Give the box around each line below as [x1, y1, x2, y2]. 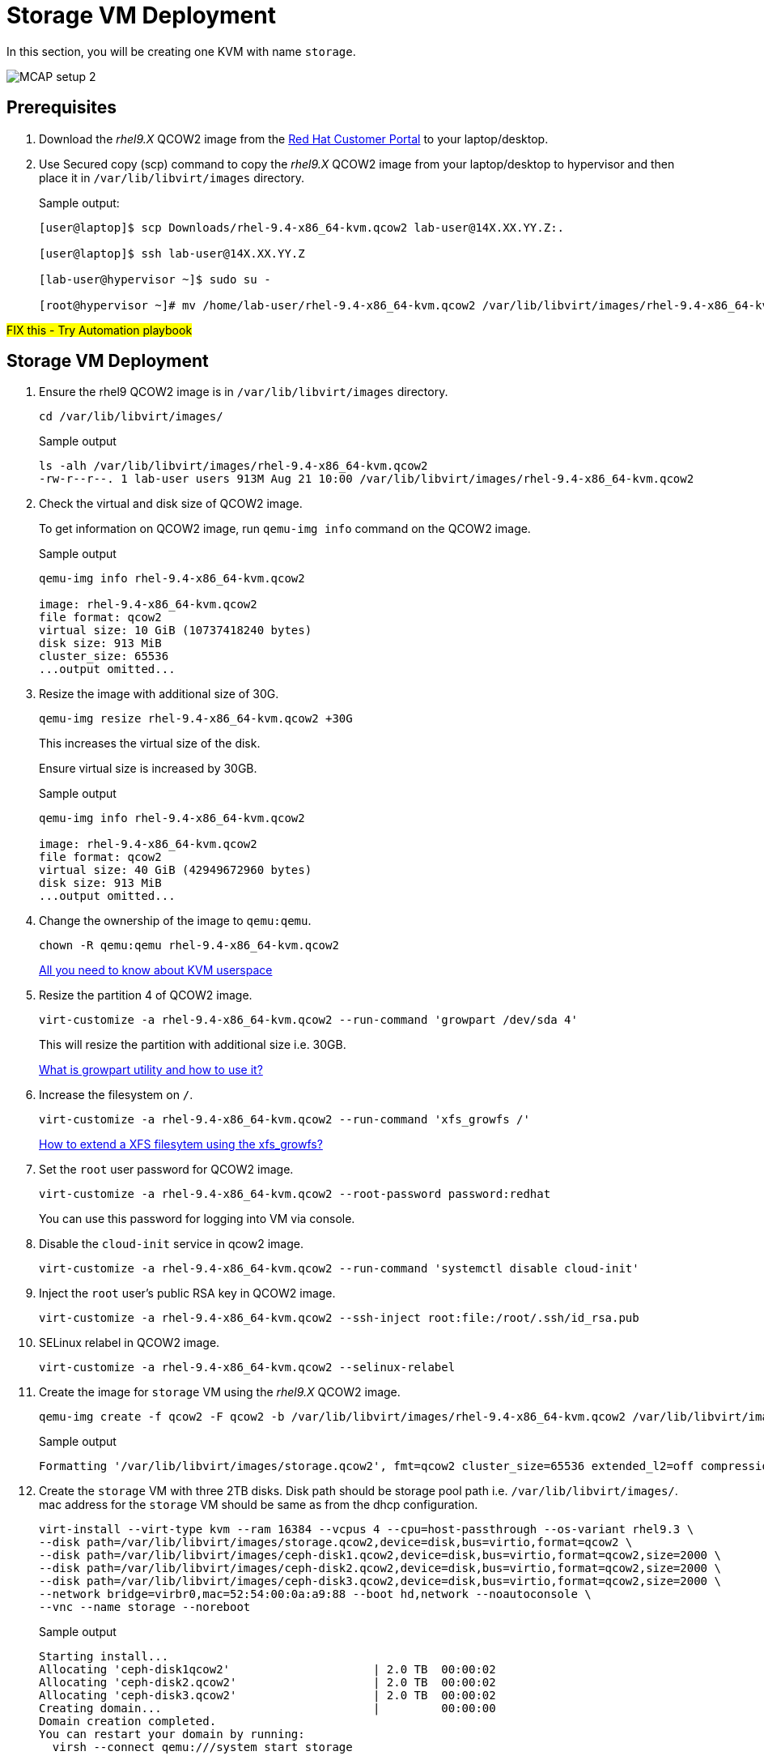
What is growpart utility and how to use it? [39, 1063, 263, 1077]
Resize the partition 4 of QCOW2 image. [39, 988, 253, 1003]
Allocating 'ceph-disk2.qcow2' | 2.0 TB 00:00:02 [39, 1676, 496, 1690]
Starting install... [39, 1650, 169, 1664]
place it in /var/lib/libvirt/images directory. [39, 170, 305, 185]
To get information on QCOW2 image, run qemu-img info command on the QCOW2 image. [39, 522, 531, 536]
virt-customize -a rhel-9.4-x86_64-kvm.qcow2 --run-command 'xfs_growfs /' [39, 1113, 530, 1127]
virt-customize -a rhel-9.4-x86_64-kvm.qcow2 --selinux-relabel [39, 1361, 456, 1374]
